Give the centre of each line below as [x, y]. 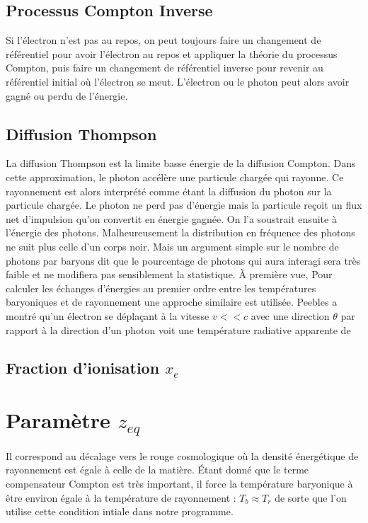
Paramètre [58, 420]
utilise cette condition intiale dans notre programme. [120, 511]
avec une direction [290, 315]
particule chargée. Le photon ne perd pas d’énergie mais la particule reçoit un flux [184, 205]
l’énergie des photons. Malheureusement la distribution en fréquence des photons [180, 232]
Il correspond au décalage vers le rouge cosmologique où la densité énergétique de [182, 455]
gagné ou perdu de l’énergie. [67, 95]
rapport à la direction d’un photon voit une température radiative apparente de [178, 329]
